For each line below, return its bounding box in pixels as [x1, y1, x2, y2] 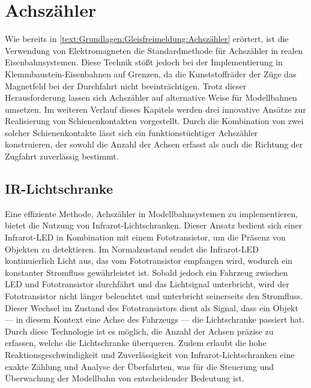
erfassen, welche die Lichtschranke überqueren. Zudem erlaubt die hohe [5, 336, 267, 349]
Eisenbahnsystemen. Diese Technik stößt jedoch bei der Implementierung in [5, 56, 283, 68]
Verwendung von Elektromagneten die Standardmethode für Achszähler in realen [5, 44, 303, 56]
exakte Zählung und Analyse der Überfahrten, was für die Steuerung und [5, 360, 274, 372]
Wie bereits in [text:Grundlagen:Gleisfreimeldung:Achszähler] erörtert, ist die [5, 32, 289, 45]
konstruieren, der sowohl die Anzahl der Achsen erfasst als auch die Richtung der [5, 138, 303, 151]
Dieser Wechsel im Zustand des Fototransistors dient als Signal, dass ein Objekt [5, 301, 298, 314]
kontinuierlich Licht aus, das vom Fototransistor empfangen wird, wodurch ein [5, 254, 292, 267]
